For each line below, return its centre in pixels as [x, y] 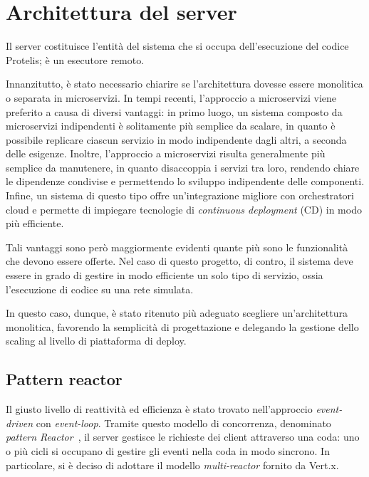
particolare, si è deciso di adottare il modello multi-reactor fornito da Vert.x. [172, 465]
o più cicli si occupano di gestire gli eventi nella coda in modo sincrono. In [168, 450]
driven [20, 423]
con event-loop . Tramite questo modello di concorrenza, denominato [183, 423]
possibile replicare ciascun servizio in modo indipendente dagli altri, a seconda [176, 139]
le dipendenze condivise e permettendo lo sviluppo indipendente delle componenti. [185, 181]
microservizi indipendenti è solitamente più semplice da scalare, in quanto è [171, 126]
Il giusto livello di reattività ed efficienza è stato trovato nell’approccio [159, 409]
